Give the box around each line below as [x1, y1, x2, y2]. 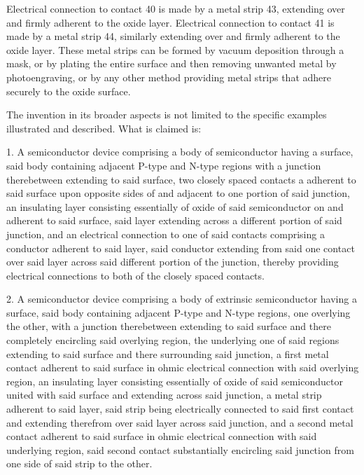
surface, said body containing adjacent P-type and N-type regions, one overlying [6, 305, 351, 319]
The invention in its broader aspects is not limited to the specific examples [6, 107, 327, 122]
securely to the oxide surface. [6, 83, 131, 98]
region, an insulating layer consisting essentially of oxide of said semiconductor [6, 373, 343, 388]
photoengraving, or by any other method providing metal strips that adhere [6, 69, 332, 84]
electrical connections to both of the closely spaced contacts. [6, 268, 265, 282]
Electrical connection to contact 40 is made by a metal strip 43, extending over [6, 1, 345, 15]
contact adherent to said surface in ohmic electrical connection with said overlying [6, 360, 359, 375]
